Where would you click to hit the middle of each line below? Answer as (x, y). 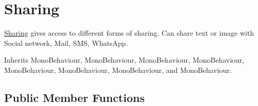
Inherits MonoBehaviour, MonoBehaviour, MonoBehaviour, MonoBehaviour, (124, 60)
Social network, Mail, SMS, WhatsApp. (66, 43)
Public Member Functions (74, 97)
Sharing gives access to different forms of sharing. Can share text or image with (129, 33)
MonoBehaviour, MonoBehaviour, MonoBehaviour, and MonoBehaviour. (118, 70)
